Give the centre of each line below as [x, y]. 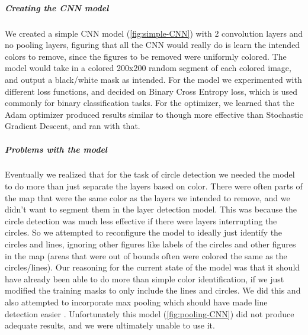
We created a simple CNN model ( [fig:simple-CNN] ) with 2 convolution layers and [154, 33]
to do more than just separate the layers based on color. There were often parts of [154, 186]
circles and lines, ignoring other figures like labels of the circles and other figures [150, 244]
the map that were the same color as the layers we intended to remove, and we [147, 197]
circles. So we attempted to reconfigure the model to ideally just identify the [144, 232]
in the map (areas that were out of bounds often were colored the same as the [146, 255]
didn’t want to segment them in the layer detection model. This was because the [151, 209]
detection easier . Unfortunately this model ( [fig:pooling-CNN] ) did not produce [150, 313]
